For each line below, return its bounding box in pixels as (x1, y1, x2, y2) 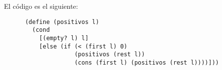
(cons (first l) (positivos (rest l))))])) (74, 59, 219, 66)
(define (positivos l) (25, 18, 99, 25)
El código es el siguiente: (4, 1, 78, 11)
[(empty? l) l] (39, 34, 89, 42)
